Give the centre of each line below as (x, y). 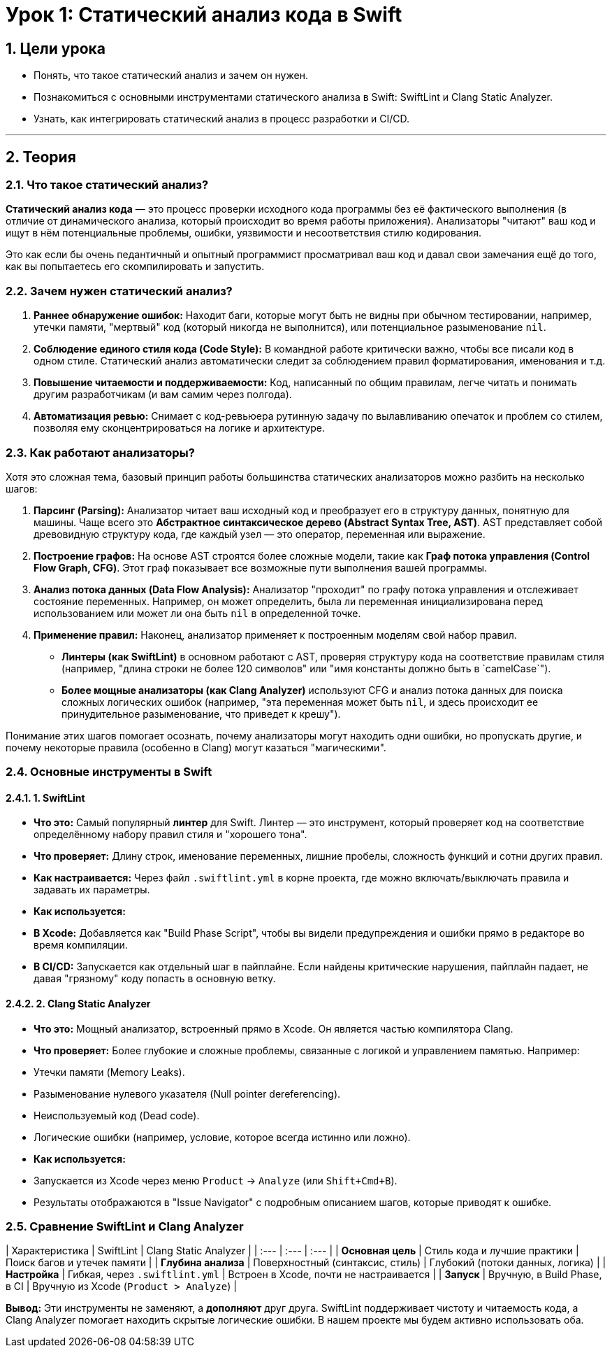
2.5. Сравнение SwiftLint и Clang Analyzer (125, 1227)
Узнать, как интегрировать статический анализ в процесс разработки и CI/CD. (222, 119)
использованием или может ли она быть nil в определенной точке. (197, 613)
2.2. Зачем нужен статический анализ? (119, 291)
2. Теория (41, 157)
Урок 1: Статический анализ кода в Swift (204, 15)
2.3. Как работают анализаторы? (100, 452)
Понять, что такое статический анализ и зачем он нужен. (171, 76)
